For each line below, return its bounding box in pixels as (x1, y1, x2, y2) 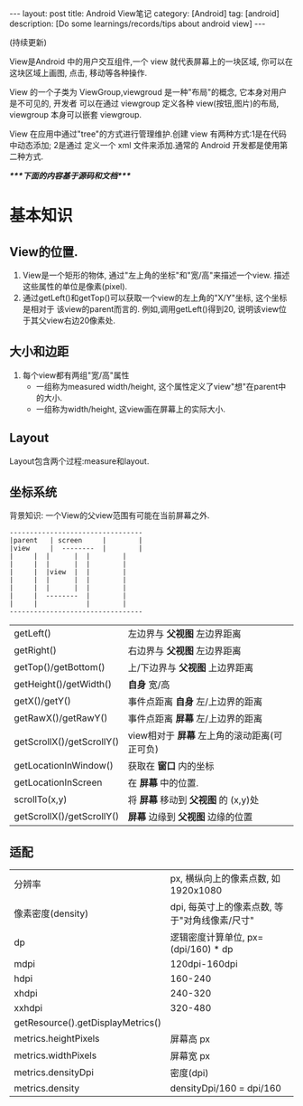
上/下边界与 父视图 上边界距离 (127, 662, 254, 675)
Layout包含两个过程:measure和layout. (9, 455, 150, 467)
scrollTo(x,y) (14, 793, 68, 806)
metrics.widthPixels (14, 1049, 97, 1062)
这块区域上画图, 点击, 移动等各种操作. (9, 68, 147, 78)
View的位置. (9, 244, 78, 260)
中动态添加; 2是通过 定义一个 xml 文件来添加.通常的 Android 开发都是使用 (9, 140, 280, 150)
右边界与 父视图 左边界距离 (127, 645, 242, 657)
